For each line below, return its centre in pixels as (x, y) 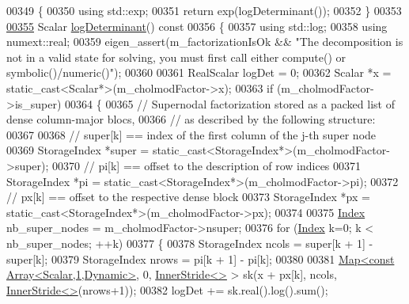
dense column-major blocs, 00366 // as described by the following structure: (191, 119)
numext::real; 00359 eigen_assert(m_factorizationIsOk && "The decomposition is (205, 42)
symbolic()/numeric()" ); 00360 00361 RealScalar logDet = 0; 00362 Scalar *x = (199, 72)
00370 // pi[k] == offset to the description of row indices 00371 (207, 165)
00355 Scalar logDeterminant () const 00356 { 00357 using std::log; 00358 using (197, 26)
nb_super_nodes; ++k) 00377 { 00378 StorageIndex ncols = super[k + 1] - (190, 243)
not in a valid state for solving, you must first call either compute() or (176, 57)
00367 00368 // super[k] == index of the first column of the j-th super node (191, 134)
